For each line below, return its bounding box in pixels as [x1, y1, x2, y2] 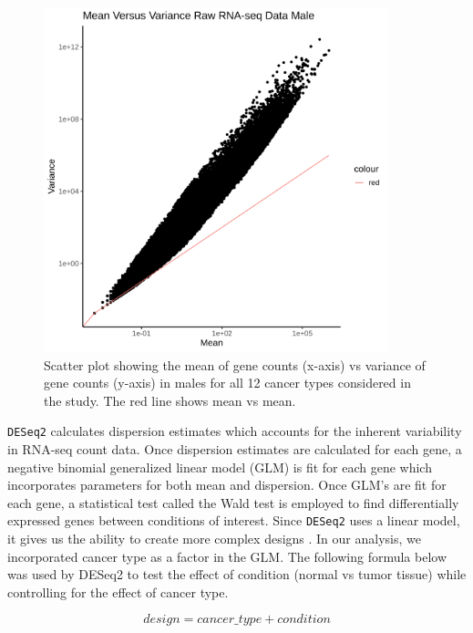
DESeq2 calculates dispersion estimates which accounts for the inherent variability [7, 421, 462, 441]
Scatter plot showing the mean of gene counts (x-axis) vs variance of [44, 355, 426, 374]
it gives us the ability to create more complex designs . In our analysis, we [7, 529, 421, 547]
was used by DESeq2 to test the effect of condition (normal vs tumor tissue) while [7, 565, 467, 584]
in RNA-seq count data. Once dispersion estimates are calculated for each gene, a [7, 439, 462, 458]
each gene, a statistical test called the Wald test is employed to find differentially [7, 493, 459, 512]
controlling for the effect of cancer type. [7, 582, 229, 601]
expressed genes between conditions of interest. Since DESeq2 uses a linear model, [7, 511, 460, 530]
